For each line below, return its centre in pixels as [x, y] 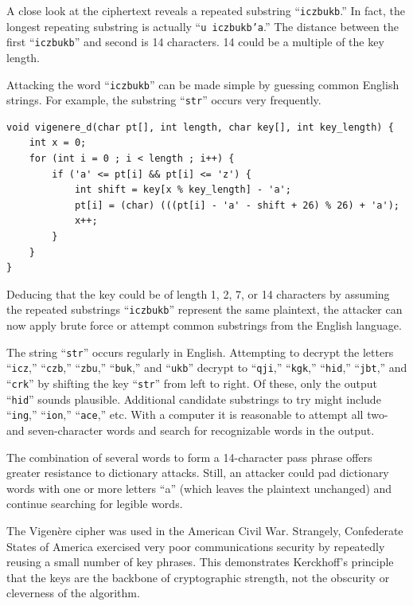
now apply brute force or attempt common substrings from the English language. [204, 325]
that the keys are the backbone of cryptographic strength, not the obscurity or [198, 577]
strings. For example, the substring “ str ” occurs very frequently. [164, 100]
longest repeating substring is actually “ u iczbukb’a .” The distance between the [203, 26]
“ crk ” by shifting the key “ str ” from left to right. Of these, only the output [192, 383]
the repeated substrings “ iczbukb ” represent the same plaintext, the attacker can [205, 309]
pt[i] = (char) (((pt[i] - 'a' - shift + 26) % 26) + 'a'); [237, 205]
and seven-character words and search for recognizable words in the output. [191, 430]
